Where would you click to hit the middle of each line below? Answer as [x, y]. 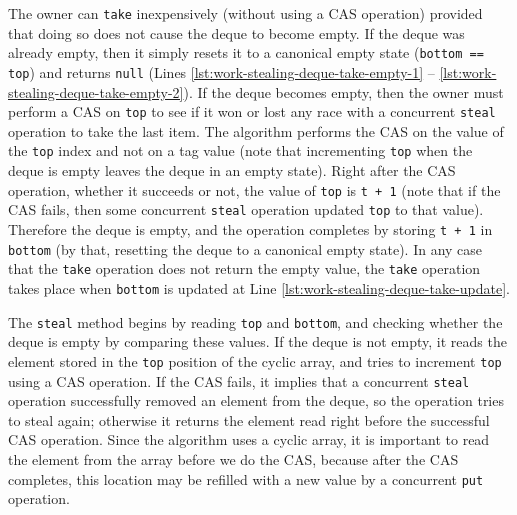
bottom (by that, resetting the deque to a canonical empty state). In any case [245, 248]
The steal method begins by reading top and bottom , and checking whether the [255, 321]
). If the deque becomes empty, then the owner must [343, 91]
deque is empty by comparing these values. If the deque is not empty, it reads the [257, 341]
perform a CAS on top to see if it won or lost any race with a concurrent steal [252, 111]
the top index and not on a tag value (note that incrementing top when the [240, 150]
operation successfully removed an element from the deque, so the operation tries [256, 400]
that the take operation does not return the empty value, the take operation [244, 268]
